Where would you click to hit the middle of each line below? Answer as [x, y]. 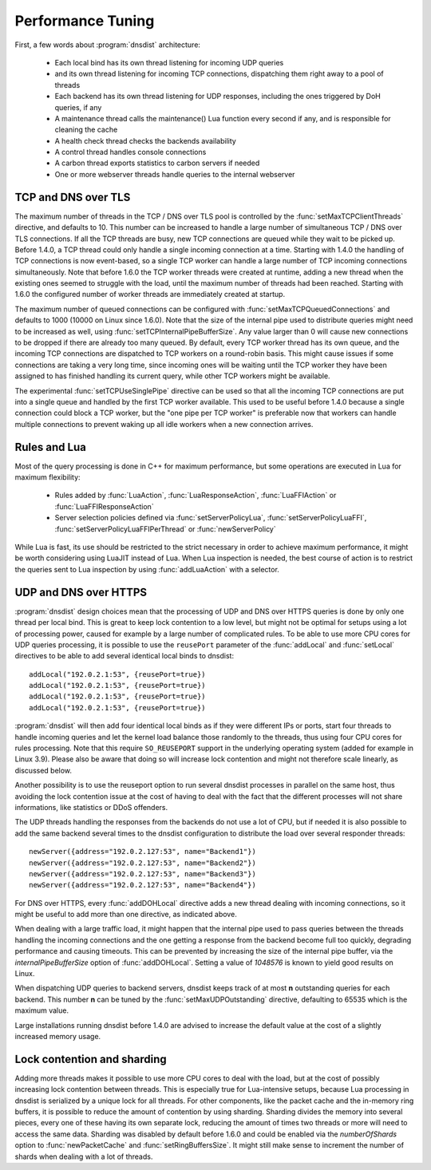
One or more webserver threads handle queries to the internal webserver [175, 174]
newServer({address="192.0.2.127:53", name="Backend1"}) [143, 852]
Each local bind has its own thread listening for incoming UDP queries [169, 62]
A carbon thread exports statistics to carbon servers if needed [157, 163]
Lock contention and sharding [91, 1059]
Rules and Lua [51, 447]
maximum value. [42, 1010]
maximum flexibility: [47, 477]
